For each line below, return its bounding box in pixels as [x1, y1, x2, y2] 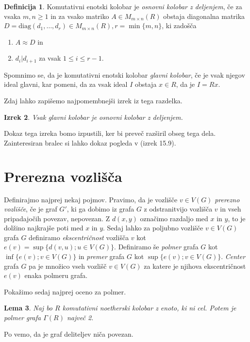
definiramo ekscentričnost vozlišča [29, 232, 129, 242]
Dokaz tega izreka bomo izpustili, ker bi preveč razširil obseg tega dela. [4, 128, 216, 138]
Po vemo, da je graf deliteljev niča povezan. [4, 328, 133, 339]
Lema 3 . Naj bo [4, 303, 53, 313]
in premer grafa [78, 251, 125, 261]
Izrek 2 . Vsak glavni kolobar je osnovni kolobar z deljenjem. [4, 112, 183, 122]
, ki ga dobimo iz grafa [67, 204, 134, 214]
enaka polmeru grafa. [24, 270, 88, 280]
